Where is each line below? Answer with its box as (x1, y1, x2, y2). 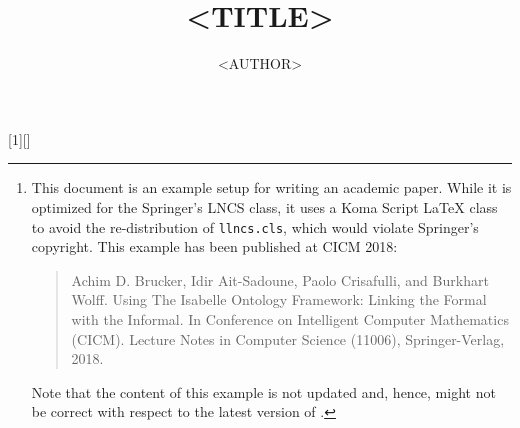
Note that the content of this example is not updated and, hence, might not (31, 381, 496, 402)
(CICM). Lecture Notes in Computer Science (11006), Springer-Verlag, (71, 328, 505, 349)
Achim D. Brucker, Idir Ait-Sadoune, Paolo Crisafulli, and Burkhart (71, 269, 489, 290)
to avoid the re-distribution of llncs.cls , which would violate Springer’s (31, 216, 479, 237)
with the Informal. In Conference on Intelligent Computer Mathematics (71, 308, 509, 329)
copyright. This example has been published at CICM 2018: (31, 236, 398, 257)
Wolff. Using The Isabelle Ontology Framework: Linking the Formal (71, 289, 487, 310)
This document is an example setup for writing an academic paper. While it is (31, 177, 512, 198)
